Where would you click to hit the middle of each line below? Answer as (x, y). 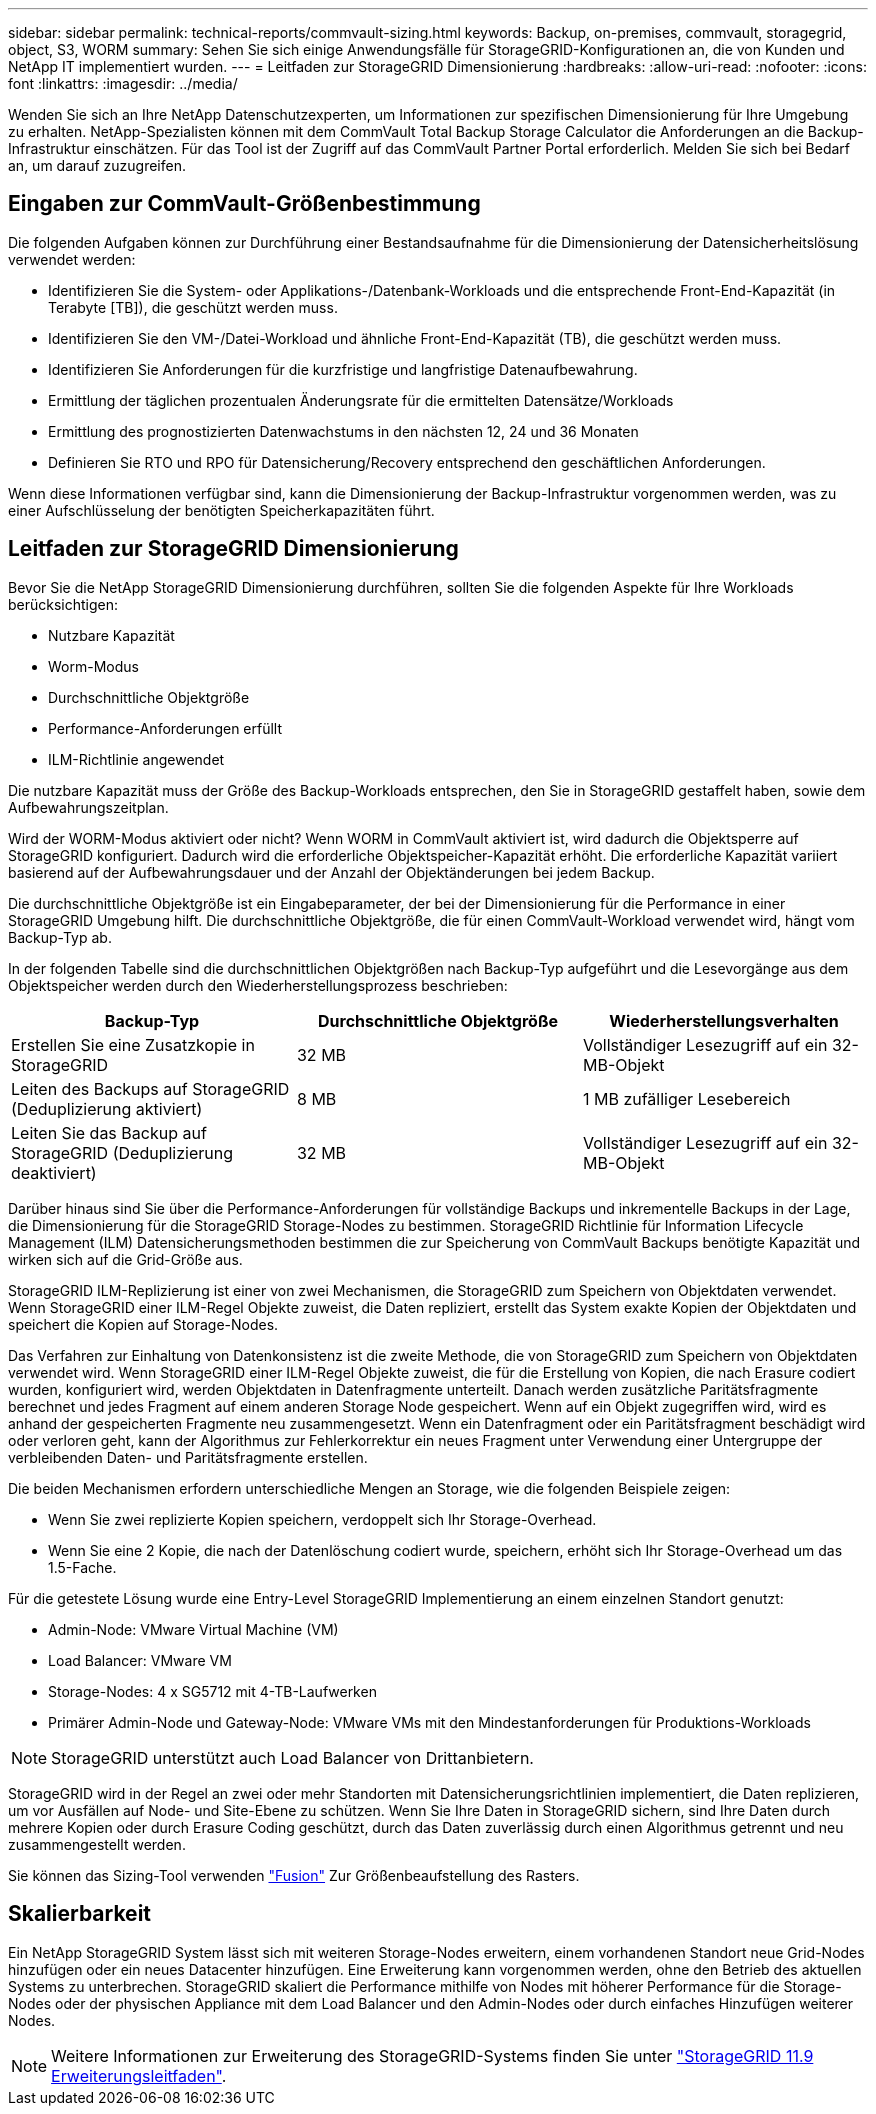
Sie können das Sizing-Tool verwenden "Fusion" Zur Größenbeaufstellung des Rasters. (294, 1875)
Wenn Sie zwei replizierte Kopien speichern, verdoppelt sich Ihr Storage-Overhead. (322, 1519)
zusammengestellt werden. (97, 1844)
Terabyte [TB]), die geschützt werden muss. (193, 307)
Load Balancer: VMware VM (140, 1660)
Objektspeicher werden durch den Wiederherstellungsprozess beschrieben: (258, 985)
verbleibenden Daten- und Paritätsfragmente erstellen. (188, 1457)
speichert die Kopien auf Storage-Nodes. (143, 1324)
